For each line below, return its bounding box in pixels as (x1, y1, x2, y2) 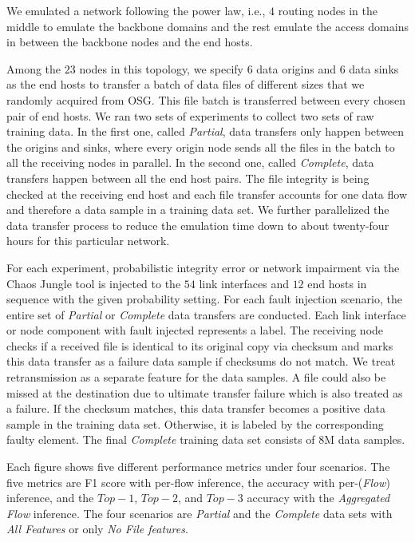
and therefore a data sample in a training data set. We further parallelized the (6, 201, 389, 218)
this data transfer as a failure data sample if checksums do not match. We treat (6, 353, 396, 370)
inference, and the (6, 489, 94, 506)
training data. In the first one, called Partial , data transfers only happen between (6, 123, 405, 140)
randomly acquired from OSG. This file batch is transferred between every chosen (6, 91, 406, 108)
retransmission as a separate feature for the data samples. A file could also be (6, 369, 386, 386)
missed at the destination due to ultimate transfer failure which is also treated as (6, 384, 403, 401)
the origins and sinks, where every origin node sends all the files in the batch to (6, 138, 395, 155)
